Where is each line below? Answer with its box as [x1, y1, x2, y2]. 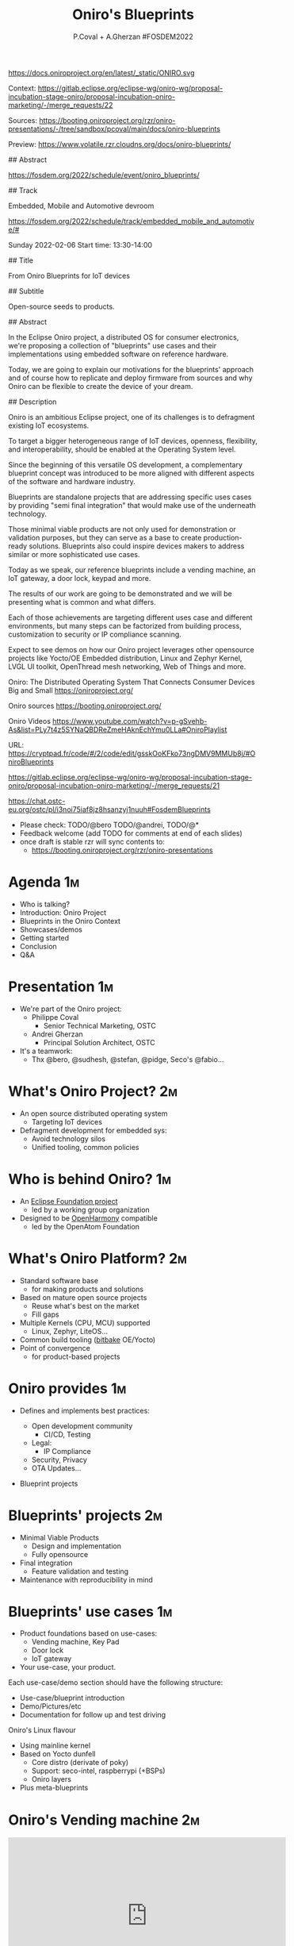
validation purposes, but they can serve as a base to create [8, 533, 202, 542]
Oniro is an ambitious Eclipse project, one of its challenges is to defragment [8, 412, 255, 421]
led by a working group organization [31, 1205, 151, 1214]
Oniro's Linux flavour [8, 1725, 77, 1735]
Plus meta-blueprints [19, 1783, 89, 1793]
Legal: [31, 1438, 52, 1448]
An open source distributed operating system [19, 1109, 168, 1118]
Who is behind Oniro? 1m [8, 1170, 172, 1188]
